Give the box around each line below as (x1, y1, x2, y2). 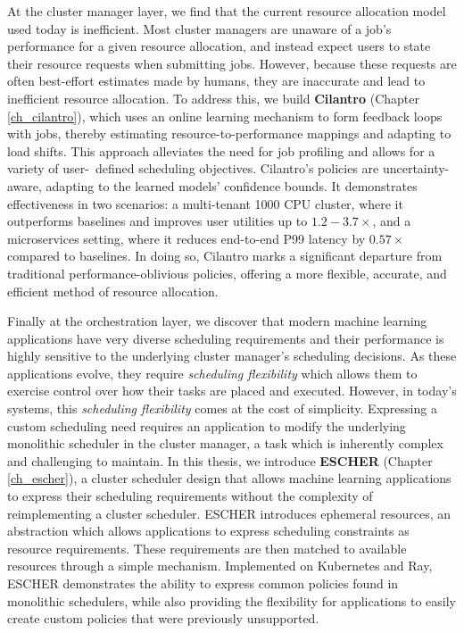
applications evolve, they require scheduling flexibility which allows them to (7, 363, 418, 382)
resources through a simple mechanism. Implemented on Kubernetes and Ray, (7, 556, 433, 575)
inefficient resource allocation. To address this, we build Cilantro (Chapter (7, 88, 419, 107)
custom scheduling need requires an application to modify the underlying (7, 416, 406, 435)
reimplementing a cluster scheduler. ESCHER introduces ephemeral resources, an (7, 504, 452, 522)
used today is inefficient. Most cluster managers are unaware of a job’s (7, 19, 392, 37)
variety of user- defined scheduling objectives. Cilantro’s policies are (7, 159, 379, 178)
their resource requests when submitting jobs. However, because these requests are (7, 54, 457, 72)
